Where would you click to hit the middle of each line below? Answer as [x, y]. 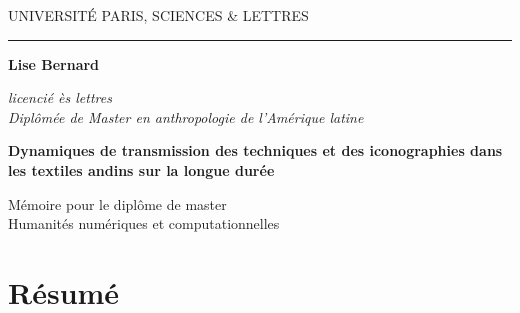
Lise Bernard [54, 63]
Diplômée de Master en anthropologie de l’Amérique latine [186, 116]
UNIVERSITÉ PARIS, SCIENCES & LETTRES [158, 15]
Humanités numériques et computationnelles [144, 223]
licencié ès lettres [60, 97]
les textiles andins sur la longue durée [141, 169]
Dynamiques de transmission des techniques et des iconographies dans [255, 150]
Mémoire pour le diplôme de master [117, 203]
